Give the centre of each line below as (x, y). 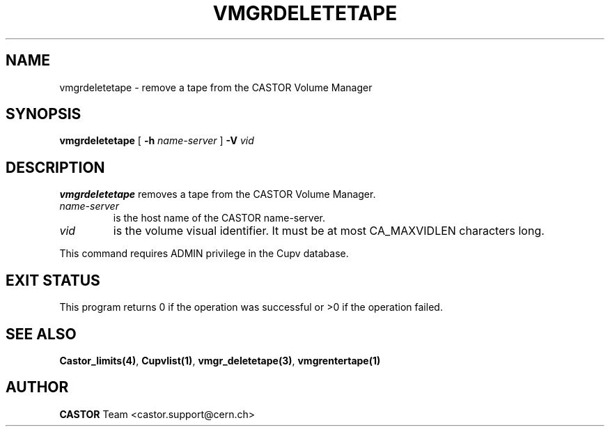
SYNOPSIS (44, 114)
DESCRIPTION (55, 167)
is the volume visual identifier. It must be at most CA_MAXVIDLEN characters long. (329, 231)
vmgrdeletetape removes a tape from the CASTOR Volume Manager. (218, 194)
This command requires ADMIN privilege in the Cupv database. (204, 254)
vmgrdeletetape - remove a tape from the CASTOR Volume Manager (216, 87)
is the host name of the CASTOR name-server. (219, 218)
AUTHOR (37, 387)
